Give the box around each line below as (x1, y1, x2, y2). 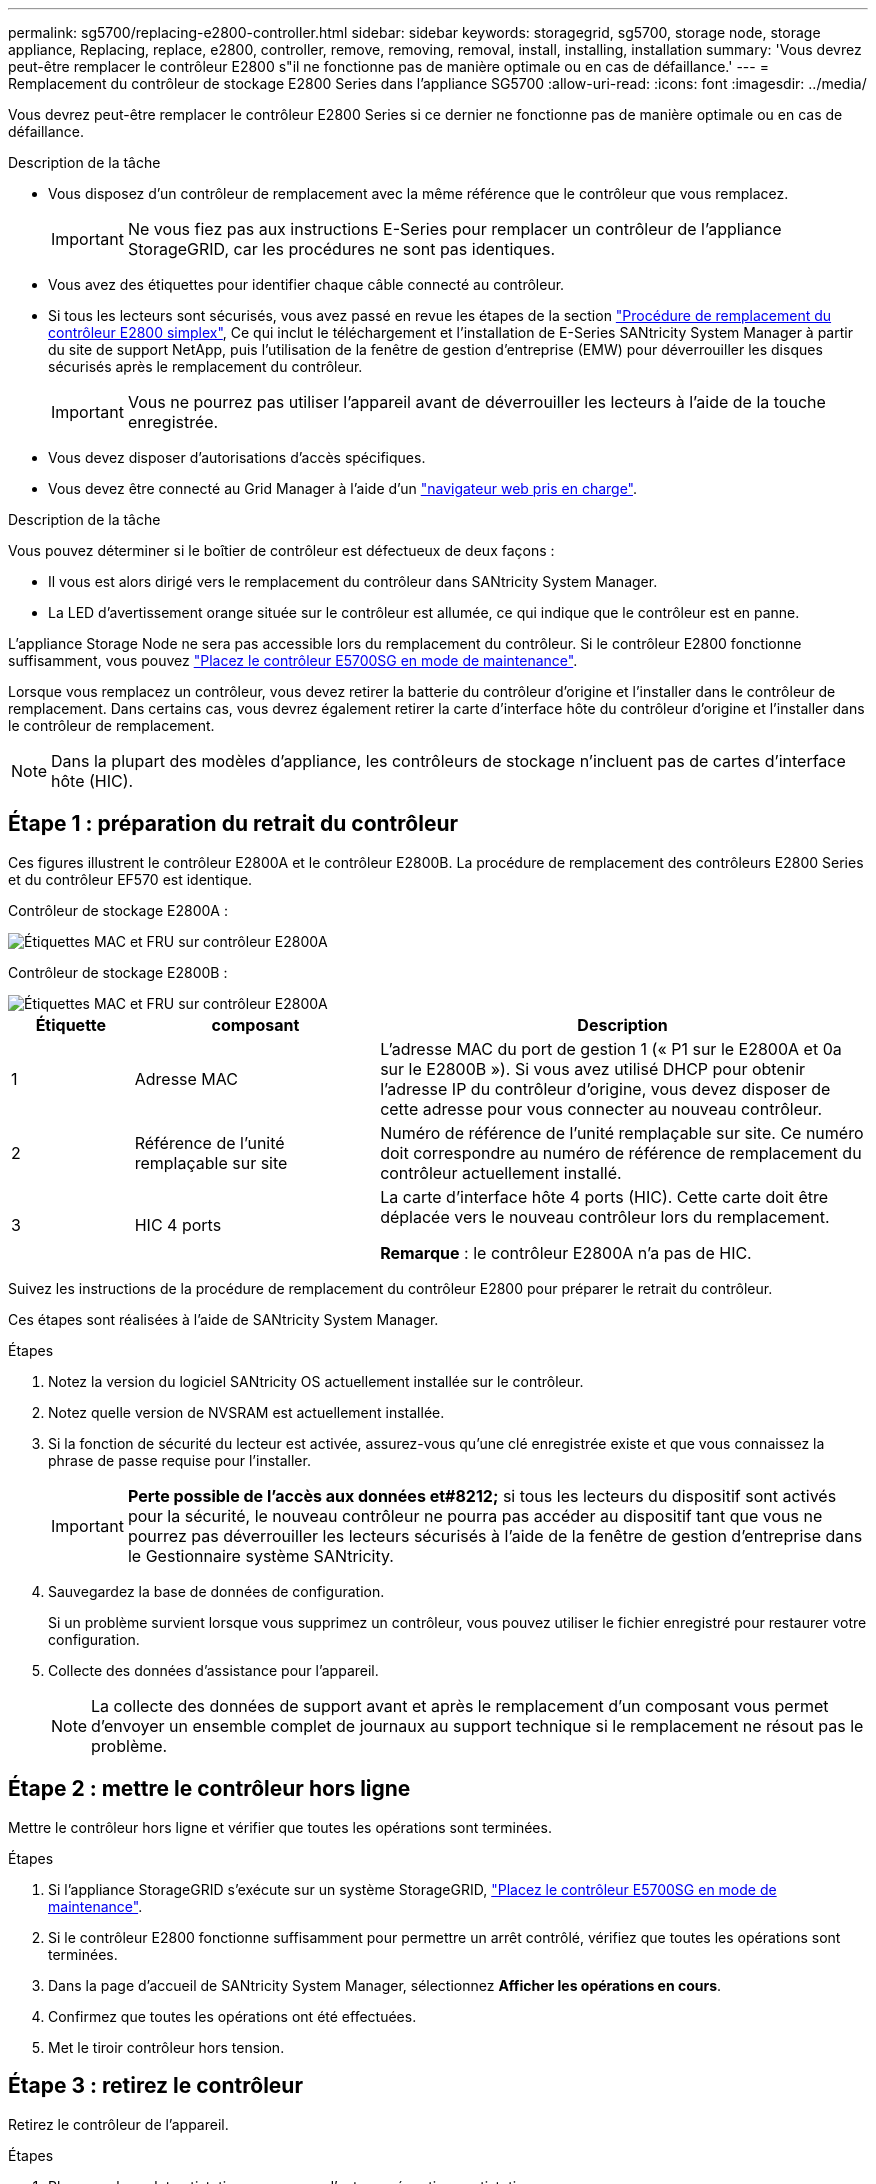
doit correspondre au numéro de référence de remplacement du (380, 1142, 862, 1163)
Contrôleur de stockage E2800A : (8, 901, 228, 919)
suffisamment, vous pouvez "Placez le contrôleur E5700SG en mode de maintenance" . (8, 652, 578, 669)
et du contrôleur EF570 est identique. (8, 870, 253, 888)
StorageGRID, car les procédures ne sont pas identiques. (127, 239, 555, 259)
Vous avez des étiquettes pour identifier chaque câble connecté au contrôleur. (48, 276, 565, 293)
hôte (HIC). (51, 771, 134, 791)
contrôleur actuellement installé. (380, 1162, 622, 1183)
